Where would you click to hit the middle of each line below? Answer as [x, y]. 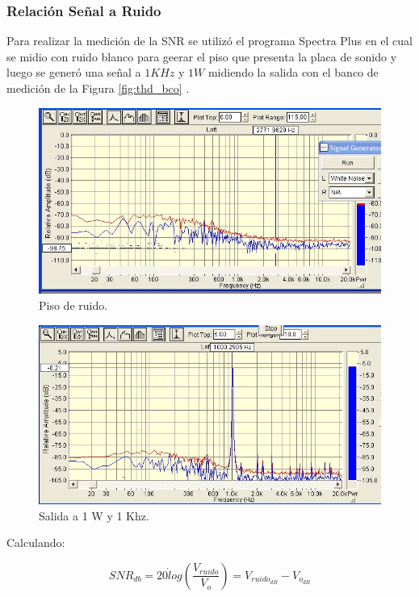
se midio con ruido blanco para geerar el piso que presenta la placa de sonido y [202, 56]
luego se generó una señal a [74, 72]
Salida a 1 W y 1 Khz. [94, 515]
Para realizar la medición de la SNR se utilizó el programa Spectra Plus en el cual [210, 41]
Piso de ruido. [73, 305]
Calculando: [36, 543]
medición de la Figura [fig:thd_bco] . [98, 88]
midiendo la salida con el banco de [293, 72]
